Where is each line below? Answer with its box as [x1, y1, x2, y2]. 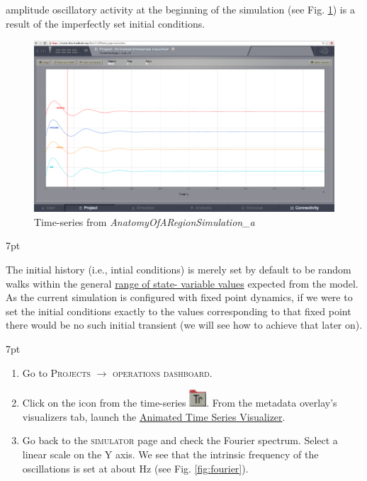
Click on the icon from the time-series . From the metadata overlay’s [22, 395, 337, 410]
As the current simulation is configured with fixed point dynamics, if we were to [6, 290, 353, 305]
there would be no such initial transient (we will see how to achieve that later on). [6, 317, 363, 332]
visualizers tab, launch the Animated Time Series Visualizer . [22, 409, 286, 424]
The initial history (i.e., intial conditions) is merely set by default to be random [6, 262, 351, 277]
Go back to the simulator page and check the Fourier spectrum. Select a [22, 433, 338, 448]
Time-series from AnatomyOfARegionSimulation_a [34, 214, 255, 229]
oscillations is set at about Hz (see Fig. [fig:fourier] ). [22, 460, 249, 475]
